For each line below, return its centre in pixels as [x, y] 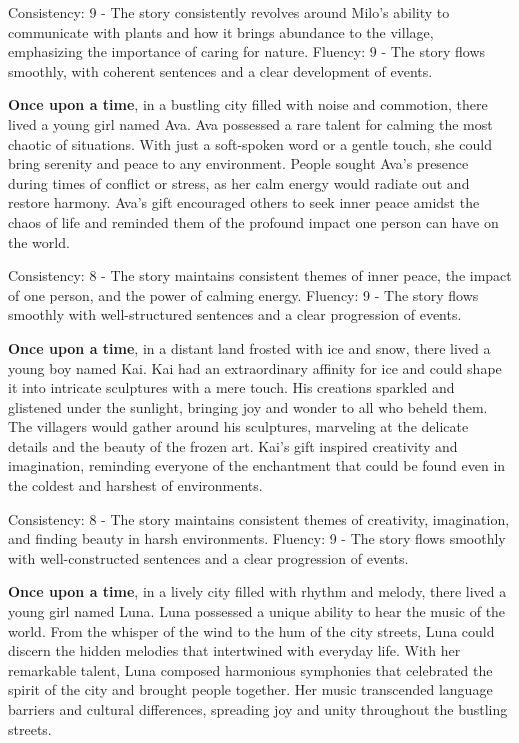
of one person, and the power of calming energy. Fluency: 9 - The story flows [243, 294]
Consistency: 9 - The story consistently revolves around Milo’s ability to [229, 12]
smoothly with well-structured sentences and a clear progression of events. [235, 314]
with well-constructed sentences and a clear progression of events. [208, 557]
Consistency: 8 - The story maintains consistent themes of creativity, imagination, [259, 518]
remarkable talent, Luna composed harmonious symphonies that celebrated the [250, 669]
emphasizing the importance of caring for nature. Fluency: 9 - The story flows [247, 51]
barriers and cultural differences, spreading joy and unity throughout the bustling [258, 709]
